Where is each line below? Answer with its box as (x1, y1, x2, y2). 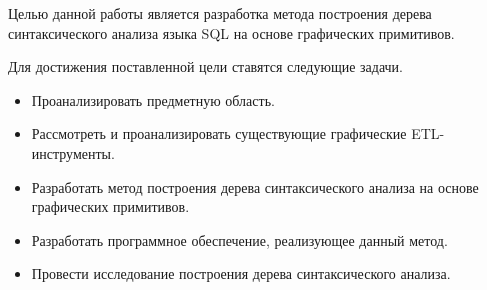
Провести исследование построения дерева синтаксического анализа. (31, 263, 451, 284)
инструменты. (31, 142, 115, 163)
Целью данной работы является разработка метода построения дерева (8, 3, 432, 23)
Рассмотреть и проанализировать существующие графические (31, 123, 407, 144)
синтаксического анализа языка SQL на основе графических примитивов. (8, 22, 455, 43)
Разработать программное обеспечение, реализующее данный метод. (31, 229, 448, 250)
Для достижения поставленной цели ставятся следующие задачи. (8, 56, 403, 77)
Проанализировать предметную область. (31, 89, 275, 110)
